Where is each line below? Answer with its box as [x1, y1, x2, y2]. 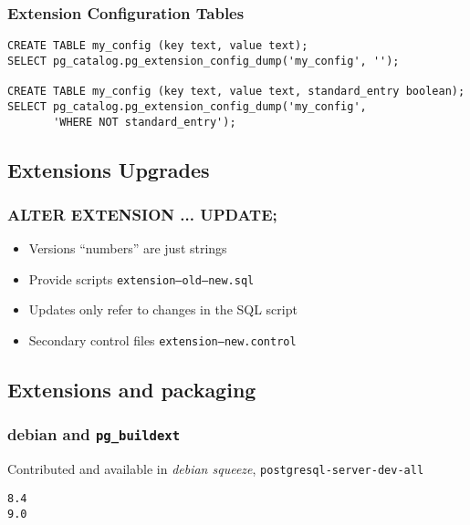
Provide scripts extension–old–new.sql [28, 269, 255, 288]
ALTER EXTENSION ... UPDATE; [7, 202, 277, 225]
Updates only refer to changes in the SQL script [28, 300, 298, 319]
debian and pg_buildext [7, 423, 181, 446]
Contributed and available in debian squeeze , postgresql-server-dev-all [7, 459, 424, 479]
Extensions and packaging [7, 376, 256, 404]
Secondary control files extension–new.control [28, 331, 297, 349]
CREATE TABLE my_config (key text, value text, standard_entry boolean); [7, 85, 465, 98]
